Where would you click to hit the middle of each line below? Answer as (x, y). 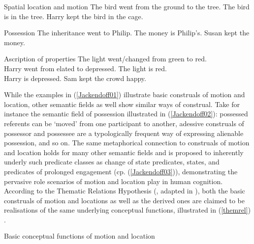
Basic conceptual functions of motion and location (79, 236)
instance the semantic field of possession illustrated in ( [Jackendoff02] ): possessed (126, 114)
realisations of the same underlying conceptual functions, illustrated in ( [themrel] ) (127, 210)
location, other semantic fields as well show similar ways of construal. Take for (122, 104)
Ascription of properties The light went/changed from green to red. (105, 59)
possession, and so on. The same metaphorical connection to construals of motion (127, 143)
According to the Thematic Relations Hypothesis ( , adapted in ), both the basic (125, 191)
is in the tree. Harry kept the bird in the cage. (74, 16)
